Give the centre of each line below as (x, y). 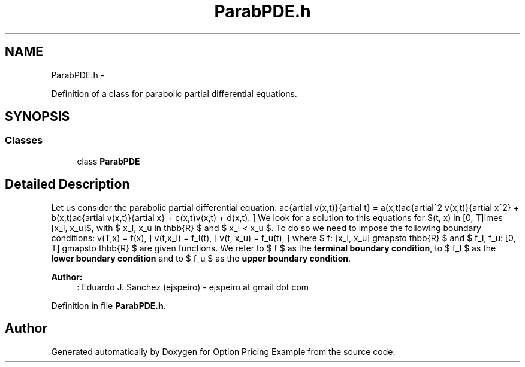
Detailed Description (67, 184)
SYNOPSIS (37, 117)
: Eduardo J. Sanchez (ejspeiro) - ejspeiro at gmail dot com (193, 287)
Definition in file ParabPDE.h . (108, 305)
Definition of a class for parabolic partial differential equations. (174, 93)
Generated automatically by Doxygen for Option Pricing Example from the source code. (223, 351)
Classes (24, 140)
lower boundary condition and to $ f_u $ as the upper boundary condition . (201, 258)
